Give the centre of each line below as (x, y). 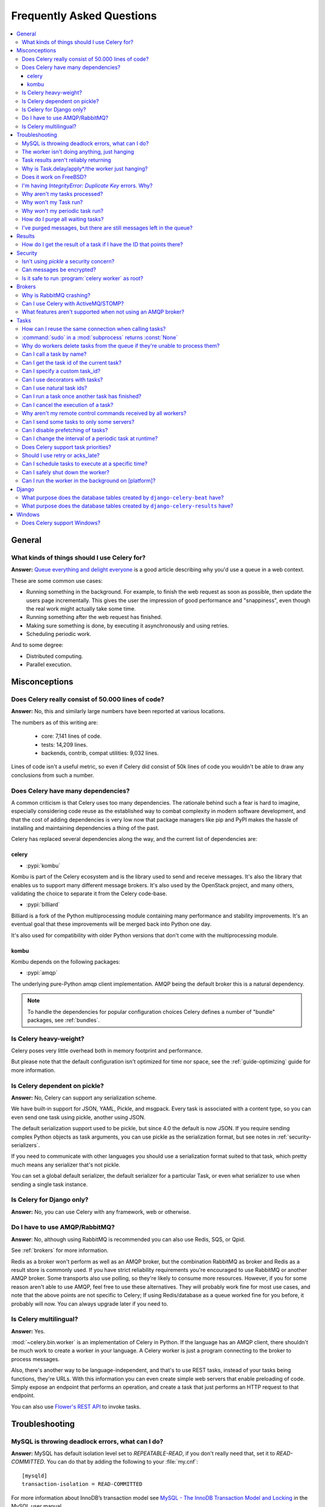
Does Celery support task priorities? (67, 447)
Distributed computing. (55, 656)
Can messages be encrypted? (59, 270)
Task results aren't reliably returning (67, 160)
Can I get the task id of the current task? (72, 362)
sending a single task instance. (50, 1184)
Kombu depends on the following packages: (66, 961)
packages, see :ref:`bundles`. (64, 1020)
